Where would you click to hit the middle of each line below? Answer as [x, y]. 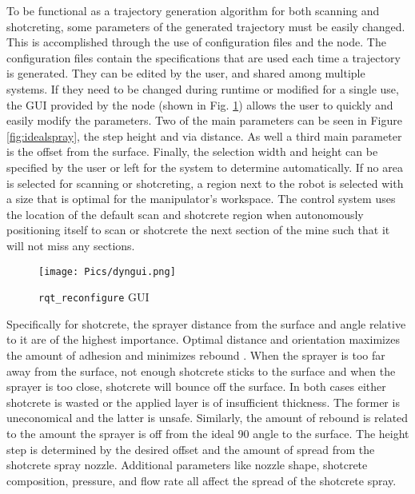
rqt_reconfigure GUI [94, 297]
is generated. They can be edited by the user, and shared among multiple [186, 73]
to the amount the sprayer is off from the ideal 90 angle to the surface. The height [208, 433]
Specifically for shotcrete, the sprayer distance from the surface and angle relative [206, 323]
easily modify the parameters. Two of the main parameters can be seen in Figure [204, 120]
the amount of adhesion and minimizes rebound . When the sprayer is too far [196, 355]
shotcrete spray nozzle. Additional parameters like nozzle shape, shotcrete [187, 465]
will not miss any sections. [71, 245]
